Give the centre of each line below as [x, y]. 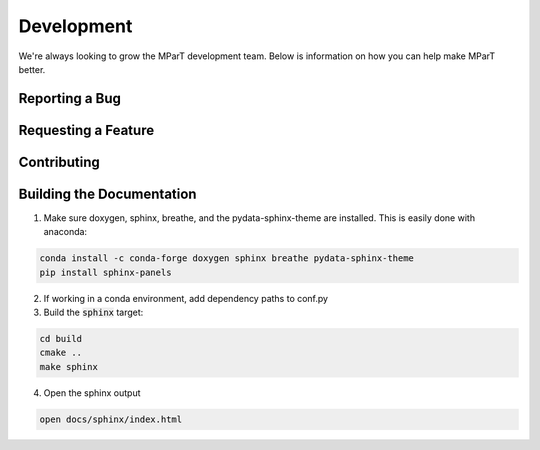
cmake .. [61, 353]
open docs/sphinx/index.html [111, 419]
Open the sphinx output [92, 392]
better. [32, 69]
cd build [61, 339]
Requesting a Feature [86, 130]
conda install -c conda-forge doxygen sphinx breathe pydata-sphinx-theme [227, 258]
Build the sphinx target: [93, 312]
